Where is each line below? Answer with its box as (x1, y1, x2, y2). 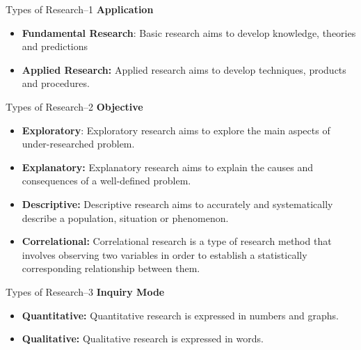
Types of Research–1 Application (6, 2, 154, 16)
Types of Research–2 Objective (6, 99, 143, 113)
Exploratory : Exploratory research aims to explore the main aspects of (22, 122, 330, 137)
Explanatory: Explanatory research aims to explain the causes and (22, 159, 314, 174)
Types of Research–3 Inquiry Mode (6, 284, 165, 299)
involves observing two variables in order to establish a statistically (22, 247, 307, 262)
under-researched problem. (22, 136, 135, 151)
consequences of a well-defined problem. (22, 173, 191, 188)
